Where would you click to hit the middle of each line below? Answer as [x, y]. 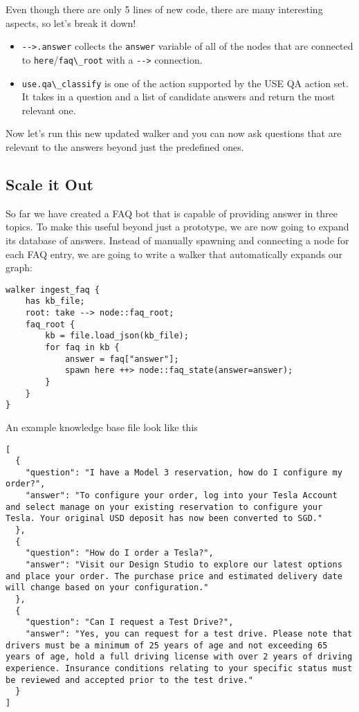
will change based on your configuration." [107, 588]
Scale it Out [49, 184]
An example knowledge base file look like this [102, 427]
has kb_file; [55, 301]
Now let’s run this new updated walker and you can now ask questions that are [174, 133]
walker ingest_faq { [53, 290]
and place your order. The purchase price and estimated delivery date [174, 576]
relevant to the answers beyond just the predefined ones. [125, 146]
